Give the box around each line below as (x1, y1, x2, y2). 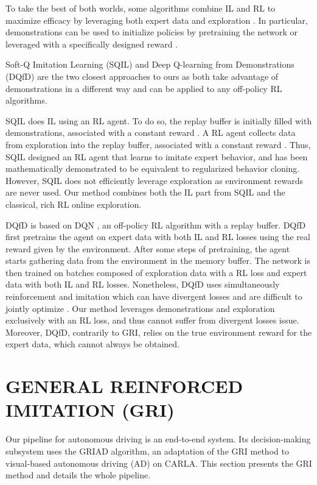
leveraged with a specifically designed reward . (5, 37, 178, 50)
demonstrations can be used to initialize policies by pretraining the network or (5, 26, 298, 38)
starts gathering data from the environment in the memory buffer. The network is (5, 254, 310, 267)
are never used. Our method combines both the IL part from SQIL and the (5, 186, 285, 199)
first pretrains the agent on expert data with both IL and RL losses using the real (5, 230, 310, 243)
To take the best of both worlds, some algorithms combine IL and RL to (5, 2, 276, 14)
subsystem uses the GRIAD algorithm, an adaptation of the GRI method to (5, 444, 289, 457)
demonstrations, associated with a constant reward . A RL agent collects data (5, 126, 296, 139)
